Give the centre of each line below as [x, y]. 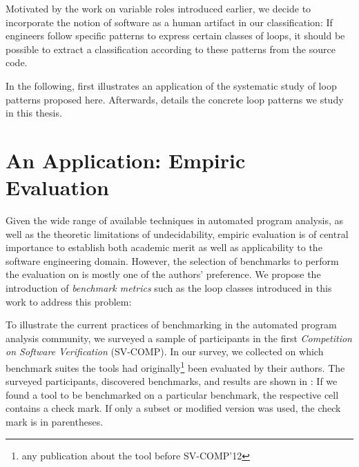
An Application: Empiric [126, 160]
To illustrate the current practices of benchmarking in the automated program [171, 325]
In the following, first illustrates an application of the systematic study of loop [171, 85]
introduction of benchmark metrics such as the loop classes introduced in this [169, 288]
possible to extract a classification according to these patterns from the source [171, 49]
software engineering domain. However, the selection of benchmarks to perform [172, 260]
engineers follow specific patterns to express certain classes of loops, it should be [175, 36]
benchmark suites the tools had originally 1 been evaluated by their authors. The [175, 367]
